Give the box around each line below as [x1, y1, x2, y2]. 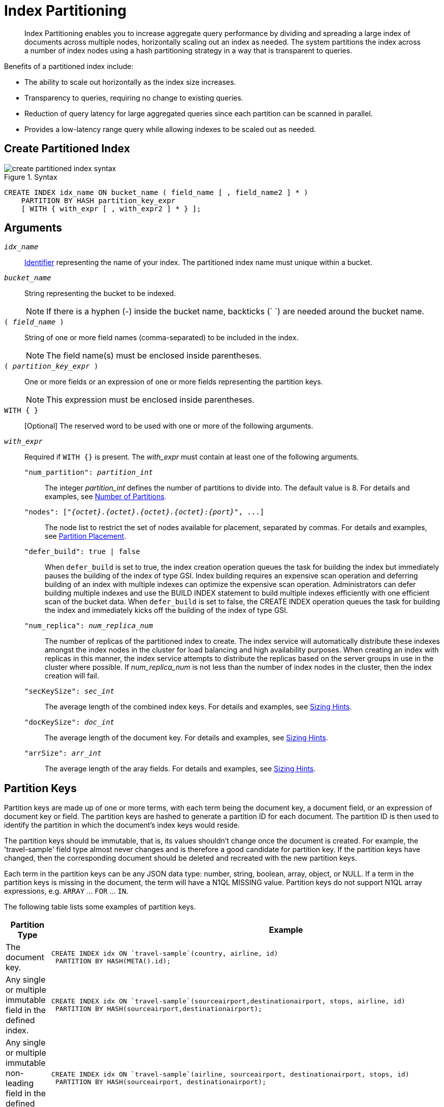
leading [6, 1078, 34, 1089]
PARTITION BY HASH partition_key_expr [21, 196, 176, 205]
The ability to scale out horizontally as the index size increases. [24, 77, 236, 86]
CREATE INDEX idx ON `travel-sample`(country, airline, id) [51, 950, 278, 958]
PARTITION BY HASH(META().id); [55, 957, 171, 965]
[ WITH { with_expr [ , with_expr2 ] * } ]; [21, 204, 201, 213]
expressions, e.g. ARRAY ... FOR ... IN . [4, 887, 129, 896]
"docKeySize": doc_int [24, 718, 115, 727]
